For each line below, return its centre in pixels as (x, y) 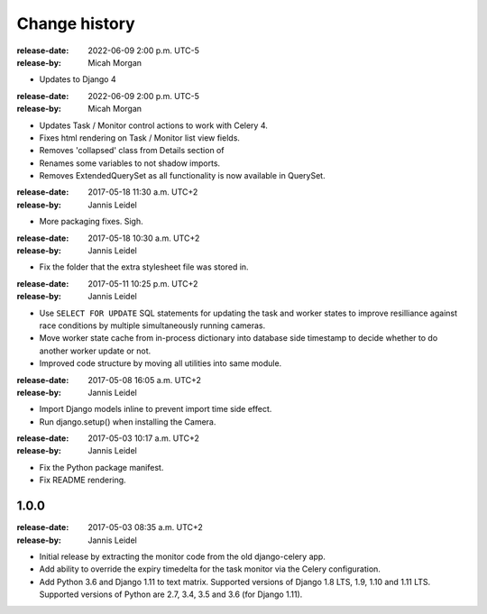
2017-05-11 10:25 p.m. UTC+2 (143, 283)
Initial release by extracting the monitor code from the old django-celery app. (183, 556)
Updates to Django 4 (78, 79)
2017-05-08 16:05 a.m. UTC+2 (145, 380)
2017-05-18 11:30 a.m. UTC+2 (143, 192)
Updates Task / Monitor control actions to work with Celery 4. (153, 125)
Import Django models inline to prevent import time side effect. (156, 409)
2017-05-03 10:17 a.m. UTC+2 (144, 438)
